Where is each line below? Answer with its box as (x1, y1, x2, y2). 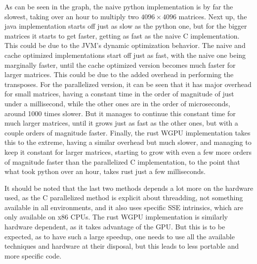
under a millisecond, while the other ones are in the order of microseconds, (4, 98, 230, 108)
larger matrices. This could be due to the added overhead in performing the (4, 69, 234, 80)
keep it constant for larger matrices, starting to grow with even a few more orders (4, 146, 252, 157)
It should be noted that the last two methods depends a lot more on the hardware (4, 182, 254, 193)
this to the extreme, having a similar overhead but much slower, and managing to (4, 137, 252, 147)
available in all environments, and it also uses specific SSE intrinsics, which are (4, 202, 244, 212)
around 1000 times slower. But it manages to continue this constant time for (4, 108, 236, 118)
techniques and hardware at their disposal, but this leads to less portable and (4, 241, 239, 251)
